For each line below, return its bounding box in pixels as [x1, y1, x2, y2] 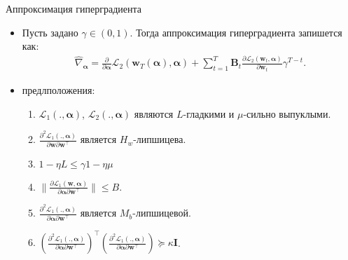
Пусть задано [22, 25, 78, 39]
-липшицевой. [132, 205, 191, 220]
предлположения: [22, 83, 95, 97]
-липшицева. [133, 132, 186, 146]
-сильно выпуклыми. [243, 106, 331, 121]
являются [134, 106, 174, 121]
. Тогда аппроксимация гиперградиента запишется [130, 25, 342, 39]
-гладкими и [183, 106, 235, 121]
